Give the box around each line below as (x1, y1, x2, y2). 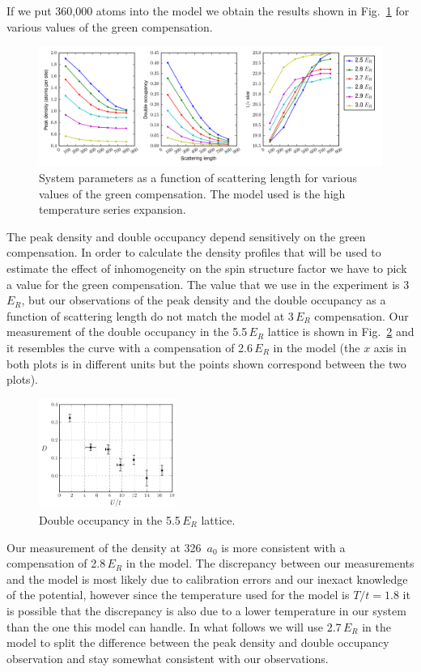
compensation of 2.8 (6, 555, 106, 572)
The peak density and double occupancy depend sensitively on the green (6, 228, 366, 245)
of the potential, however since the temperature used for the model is (6, 586, 350, 603)
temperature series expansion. (39, 201, 186, 218)
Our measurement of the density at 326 (6, 538, 202, 555)
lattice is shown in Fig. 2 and (267, 323, 415, 340)
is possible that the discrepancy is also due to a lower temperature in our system (6, 602, 406, 619)
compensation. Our (314, 307, 409, 324)
